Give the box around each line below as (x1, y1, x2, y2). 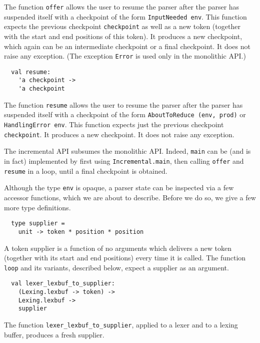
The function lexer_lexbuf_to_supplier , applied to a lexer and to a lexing (4, 319, 238, 329)
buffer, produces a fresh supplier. (4, 329, 104, 339)
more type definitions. (4, 202, 71, 212)
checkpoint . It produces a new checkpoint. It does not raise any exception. (4, 129, 234, 139)
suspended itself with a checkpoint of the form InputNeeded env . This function (4, 11, 247, 22)
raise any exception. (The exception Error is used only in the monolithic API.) (4, 51, 246, 61)
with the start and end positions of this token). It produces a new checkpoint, (4, 31, 242, 41)
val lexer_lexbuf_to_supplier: (11, 280, 115, 287)
